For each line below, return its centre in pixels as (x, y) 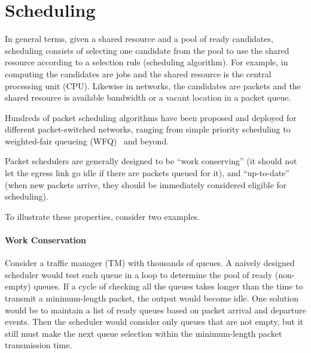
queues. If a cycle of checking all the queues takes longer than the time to (168, 286)
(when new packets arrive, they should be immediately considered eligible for (146, 184)
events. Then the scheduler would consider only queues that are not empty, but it (154, 322)
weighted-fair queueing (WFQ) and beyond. (87, 141)
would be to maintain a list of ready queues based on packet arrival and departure (155, 310)
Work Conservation (45, 240)
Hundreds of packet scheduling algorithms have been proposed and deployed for (151, 117)
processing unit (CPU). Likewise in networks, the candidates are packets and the (153, 85)
